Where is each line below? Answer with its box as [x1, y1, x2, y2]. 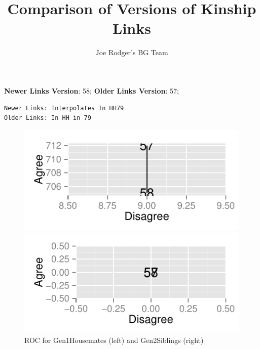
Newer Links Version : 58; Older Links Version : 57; [4, 85, 179, 96]
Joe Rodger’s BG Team [95, 47, 168, 58]
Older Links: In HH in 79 [4, 114, 91, 122]
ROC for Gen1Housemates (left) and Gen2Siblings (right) [24, 335, 204, 345]
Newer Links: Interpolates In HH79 [4, 104, 124, 112]
